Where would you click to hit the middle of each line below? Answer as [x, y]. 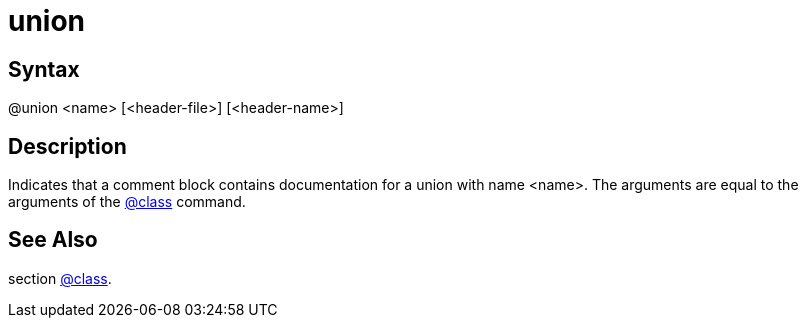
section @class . [60, 278]
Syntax [44, 69]
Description [67, 146]
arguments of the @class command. [127, 202]
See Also [53, 240]
